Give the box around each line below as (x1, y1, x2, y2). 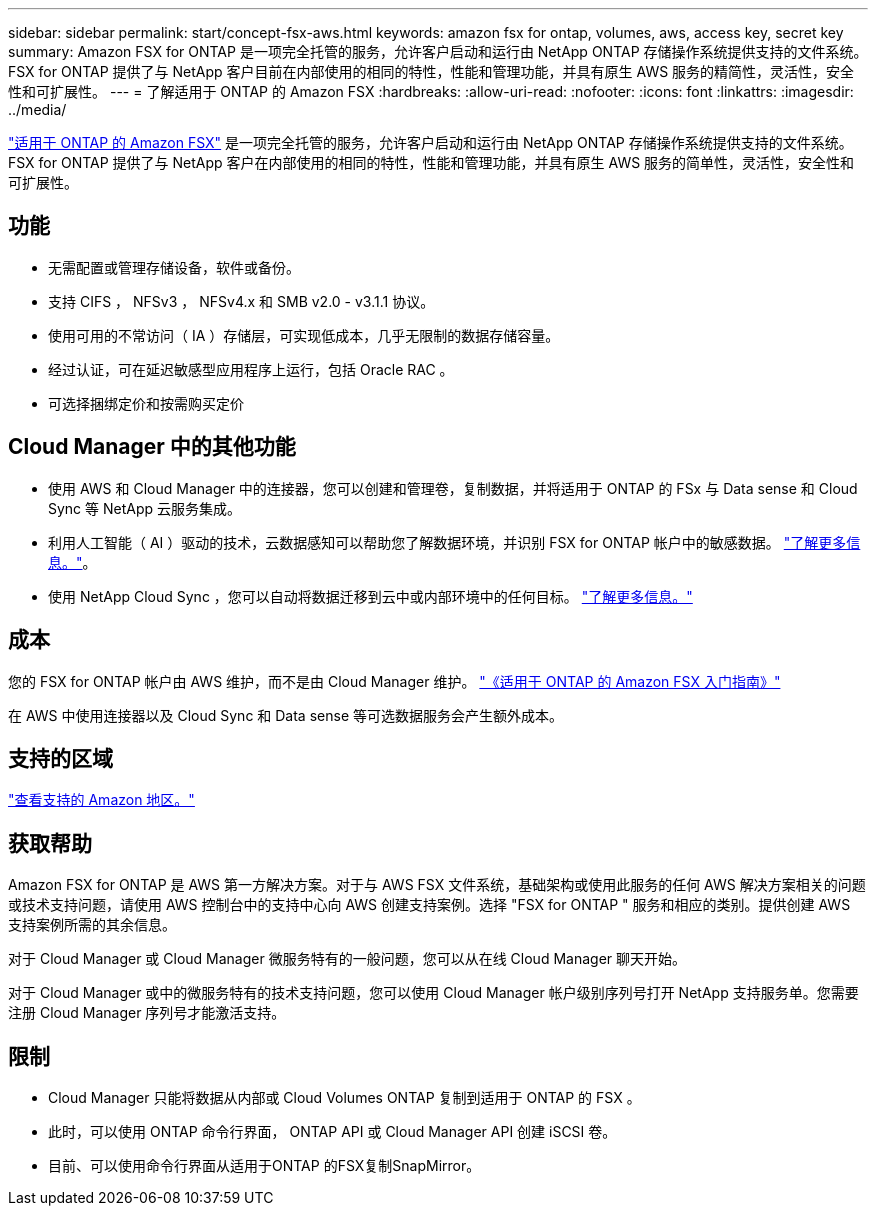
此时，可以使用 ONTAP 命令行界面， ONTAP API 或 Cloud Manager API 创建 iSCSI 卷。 (48, 1123, 617, 1141)
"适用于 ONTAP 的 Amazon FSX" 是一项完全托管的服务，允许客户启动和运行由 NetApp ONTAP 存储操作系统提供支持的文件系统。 (8, 134, 853, 151)
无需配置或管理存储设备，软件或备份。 (48, 258, 300, 276)
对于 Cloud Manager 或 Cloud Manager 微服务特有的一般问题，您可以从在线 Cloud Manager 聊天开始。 (8, 950, 687, 968)
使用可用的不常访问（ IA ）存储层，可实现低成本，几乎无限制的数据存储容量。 (48, 326, 560, 344)
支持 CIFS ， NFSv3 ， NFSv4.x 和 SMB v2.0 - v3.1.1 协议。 (48, 292, 435, 310)
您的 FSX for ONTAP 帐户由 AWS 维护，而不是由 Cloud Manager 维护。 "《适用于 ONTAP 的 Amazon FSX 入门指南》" (8, 672, 781, 690)
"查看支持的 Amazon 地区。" (8, 791, 195, 809)
